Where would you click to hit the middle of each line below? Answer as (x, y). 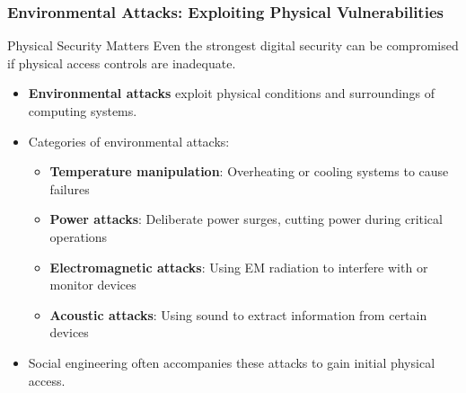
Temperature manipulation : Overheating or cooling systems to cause (249, 171)
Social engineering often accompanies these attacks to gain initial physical (232, 362)
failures (70, 188)
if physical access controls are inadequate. (122, 63)
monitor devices (93, 285)
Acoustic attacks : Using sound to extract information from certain (238, 314)
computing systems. (83, 111)
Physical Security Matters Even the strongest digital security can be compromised (233, 45)
